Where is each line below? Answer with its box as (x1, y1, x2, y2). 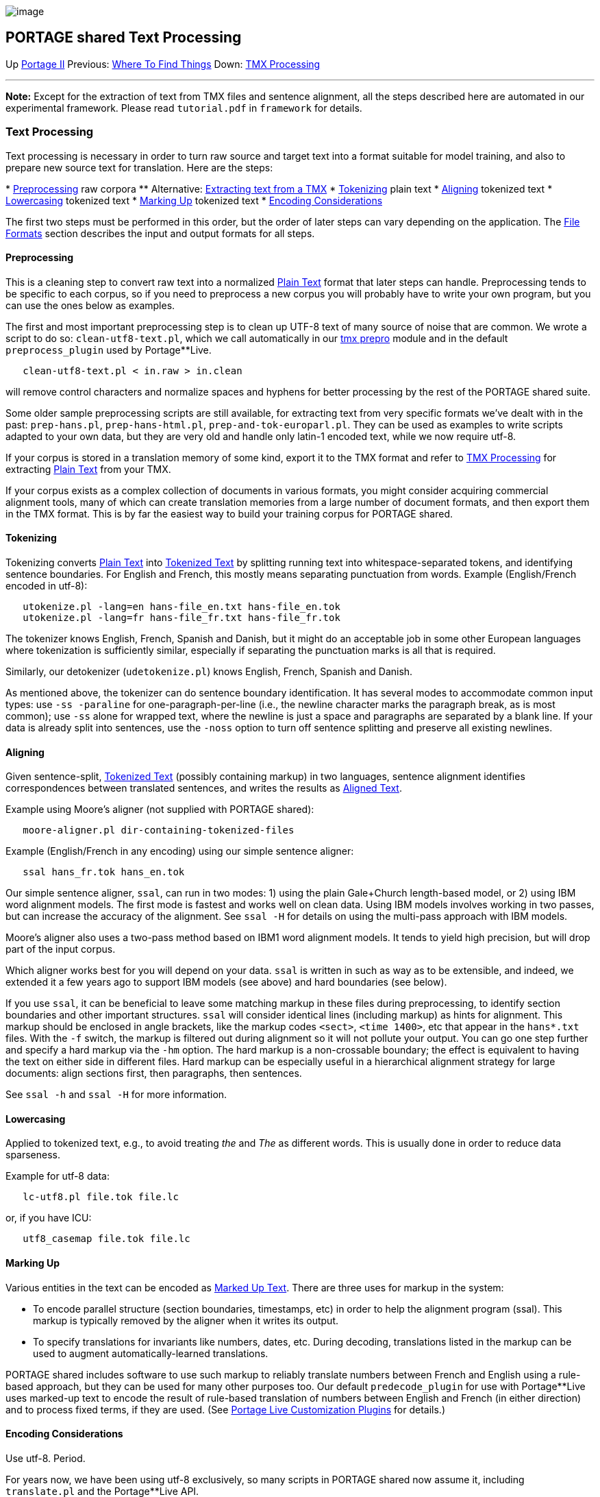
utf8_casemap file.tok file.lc (23, 1233, 190, 1245)
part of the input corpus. (5, 943, 116, 956)
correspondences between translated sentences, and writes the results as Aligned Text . (5, 782, 402, 794)
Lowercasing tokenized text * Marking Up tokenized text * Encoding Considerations (5, 194, 383, 206)
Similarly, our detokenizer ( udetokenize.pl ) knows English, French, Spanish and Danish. (5, 666, 413, 678)
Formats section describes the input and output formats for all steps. (5, 227, 315, 239)
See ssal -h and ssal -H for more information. (5, 1088, 227, 1101)
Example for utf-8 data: (5, 1170, 110, 1182)
